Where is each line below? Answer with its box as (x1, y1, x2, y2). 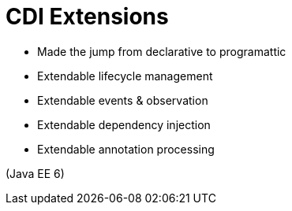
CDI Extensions (6, 3, 169, 30)
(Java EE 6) (6, 166, 65, 180)
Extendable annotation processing (37, 142, 215, 156)
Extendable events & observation (37, 93, 208, 107)
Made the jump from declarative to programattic (37, 44, 286, 58)
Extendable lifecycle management (37, 68, 213, 83)
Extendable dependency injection (37, 117, 211, 131)
